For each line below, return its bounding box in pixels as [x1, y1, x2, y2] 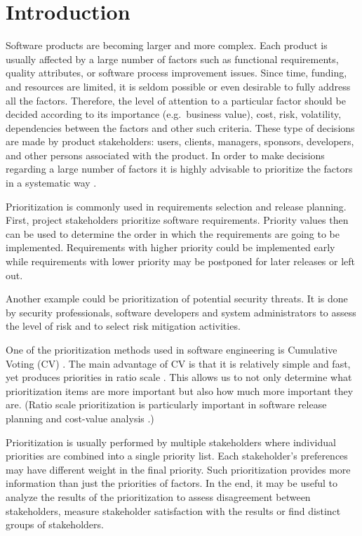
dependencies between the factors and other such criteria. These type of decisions [6, 120, 355, 135]
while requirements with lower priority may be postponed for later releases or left [6, 254, 356, 269]
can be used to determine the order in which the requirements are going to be [6, 226, 340, 241]
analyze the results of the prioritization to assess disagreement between [6, 489, 311, 504]
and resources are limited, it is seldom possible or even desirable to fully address [6, 79, 351, 93]
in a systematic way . [6, 175, 97, 190]
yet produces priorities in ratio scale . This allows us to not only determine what [6, 370, 352, 384]
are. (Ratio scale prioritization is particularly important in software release [6, 397, 327, 412]
